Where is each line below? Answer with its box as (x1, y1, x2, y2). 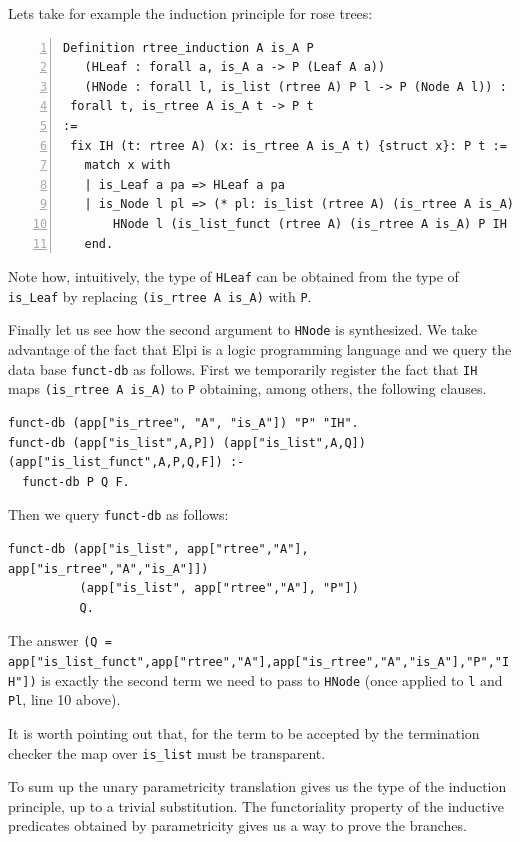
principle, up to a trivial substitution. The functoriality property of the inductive (8, 795, 504, 816)
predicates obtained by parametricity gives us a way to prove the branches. (8, 815, 467, 836)
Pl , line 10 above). (8, 689, 121, 710)
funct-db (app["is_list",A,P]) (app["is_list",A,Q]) (8, 435, 366, 450)
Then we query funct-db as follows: (8, 504, 229, 525)
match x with (84, 158, 171, 173)
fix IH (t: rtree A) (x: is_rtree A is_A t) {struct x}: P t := (70, 138, 507, 153)
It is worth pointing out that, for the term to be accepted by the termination (8, 723, 480, 744)
